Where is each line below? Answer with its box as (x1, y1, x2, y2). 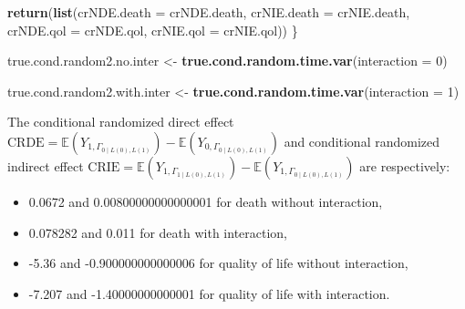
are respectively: (359, 156, 450, 175)
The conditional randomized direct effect (7, 112, 234, 131)
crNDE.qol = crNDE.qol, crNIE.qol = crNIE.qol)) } (7, 20, 298, 39)
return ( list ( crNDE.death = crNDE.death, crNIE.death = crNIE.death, (7, 3, 410, 21)
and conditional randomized (284, 131, 440, 150)
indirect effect (7, 156, 84, 175)
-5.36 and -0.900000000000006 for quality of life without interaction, (28, 253, 408, 273)
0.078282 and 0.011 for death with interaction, (28, 222, 288, 242)
